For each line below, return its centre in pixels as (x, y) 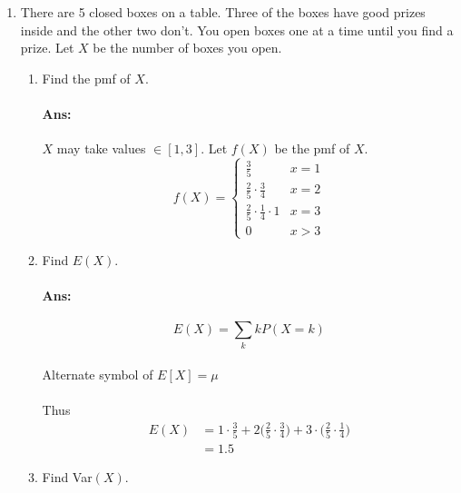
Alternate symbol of (98, 375)
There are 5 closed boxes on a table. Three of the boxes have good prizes (223, 12)
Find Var (67, 476)
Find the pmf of (86, 78)
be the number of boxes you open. (187, 48)
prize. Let (47, 48)
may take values (101, 148)
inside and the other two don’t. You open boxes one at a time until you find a (237, 30)
